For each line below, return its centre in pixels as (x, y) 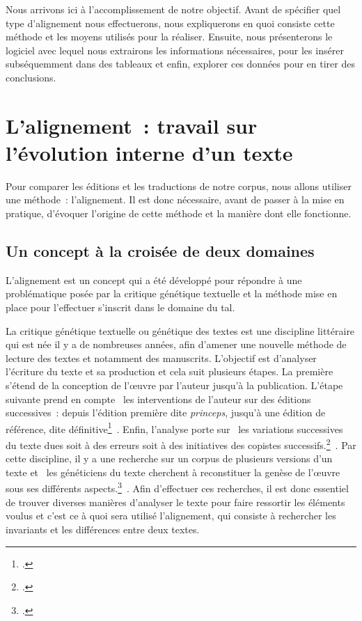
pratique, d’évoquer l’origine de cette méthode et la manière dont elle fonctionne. (179, 213)
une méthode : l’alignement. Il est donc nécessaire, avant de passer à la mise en (175, 199)
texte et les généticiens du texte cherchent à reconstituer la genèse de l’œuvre (173, 472)
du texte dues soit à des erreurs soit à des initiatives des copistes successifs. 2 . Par (181, 444)
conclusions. (31, 77)
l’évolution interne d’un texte (149, 152)
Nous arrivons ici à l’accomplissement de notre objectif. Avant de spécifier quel (173, 9)
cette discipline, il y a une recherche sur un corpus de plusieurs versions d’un (169, 458)
